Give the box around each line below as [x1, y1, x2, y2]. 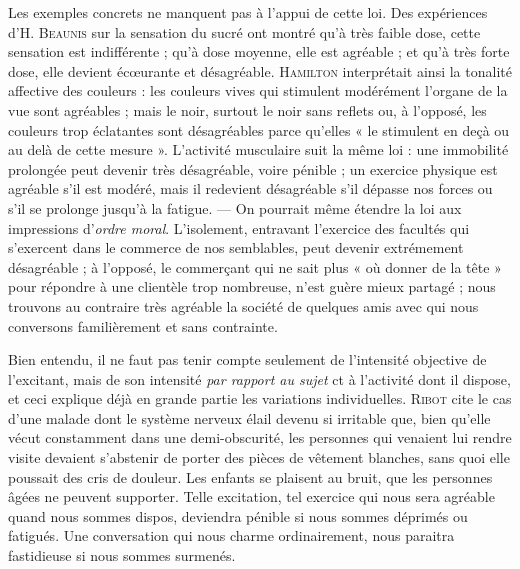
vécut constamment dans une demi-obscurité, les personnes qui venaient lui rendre [8, 427, 512, 448]
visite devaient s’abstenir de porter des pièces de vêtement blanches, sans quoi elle [8, 447, 510, 468]
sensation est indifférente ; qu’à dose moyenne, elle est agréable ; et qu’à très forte [8, 41, 510, 62]
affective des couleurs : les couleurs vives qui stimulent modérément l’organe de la [8, 80, 508, 101]
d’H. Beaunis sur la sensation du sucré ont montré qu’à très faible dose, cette [8, 21, 481, 42]
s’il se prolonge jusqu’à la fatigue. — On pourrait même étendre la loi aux [8, 197, 462, 218]
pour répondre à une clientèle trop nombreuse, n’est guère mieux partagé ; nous [8, 276, 496, 297]
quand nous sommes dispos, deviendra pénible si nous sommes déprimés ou [8, 505, 468, 526]
